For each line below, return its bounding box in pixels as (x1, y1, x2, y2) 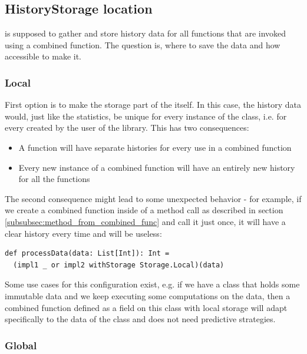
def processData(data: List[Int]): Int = (5, 249, 170, 258)
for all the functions (18, 173, 90, 185)
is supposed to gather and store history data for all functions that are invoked (5, 27, 286, 39)
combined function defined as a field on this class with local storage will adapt (5, 301, 288, 313)
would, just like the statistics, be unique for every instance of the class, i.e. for (5, 110, 287, 122)
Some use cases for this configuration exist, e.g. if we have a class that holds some (5, 278, 300, 290)
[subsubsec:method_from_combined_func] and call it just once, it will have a (5, 215, 286, 227)
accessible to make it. (5, 50, 82, 62)
